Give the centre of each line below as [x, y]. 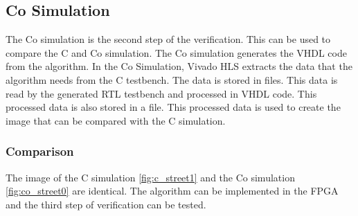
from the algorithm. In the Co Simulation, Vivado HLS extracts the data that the [179, 66]
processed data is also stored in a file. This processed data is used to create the [173, 107]
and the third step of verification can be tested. [106, 204]
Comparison [40, 151]
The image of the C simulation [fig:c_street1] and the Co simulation [150, 177]
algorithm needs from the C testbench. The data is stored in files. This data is [172, 79]
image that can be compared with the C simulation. [116, 120]
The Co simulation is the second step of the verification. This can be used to [168, 39]
